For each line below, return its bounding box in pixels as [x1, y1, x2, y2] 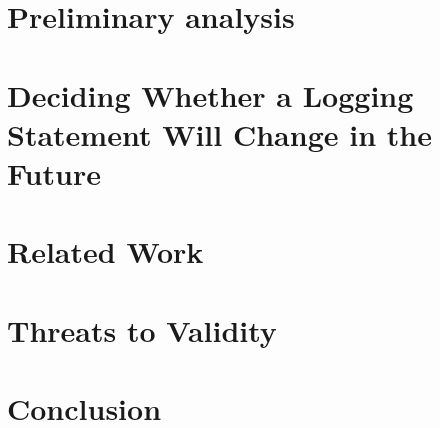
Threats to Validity [7, 309, 277, 350]
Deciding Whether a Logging [7, 74, 414, 115]
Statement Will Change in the [7, 113, 432, 154]
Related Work [7, 231, 204, 272]
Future [7, 152, 101, 193]
